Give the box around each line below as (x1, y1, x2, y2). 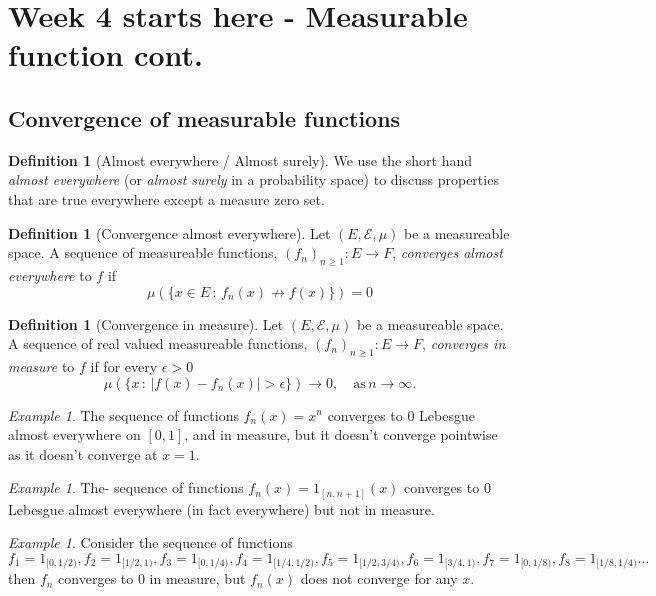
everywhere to (8, 264, 92, 285)
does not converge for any (300, 568, 458, 589)
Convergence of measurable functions (8, 102, 401, 133)
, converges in (422, 333, 506, 354)
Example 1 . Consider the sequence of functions (8, 532, 293, 553)
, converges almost (392, 242, 503, 263)
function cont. (8, 34, 203, 75)
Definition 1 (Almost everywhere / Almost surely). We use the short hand (8, 149, 473, 170)
